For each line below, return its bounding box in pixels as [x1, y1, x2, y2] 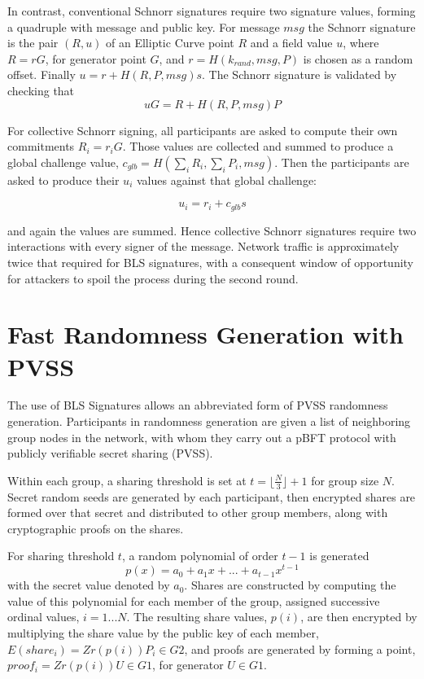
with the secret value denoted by [7, 576, 170, 594]
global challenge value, [7, 153, 119, 170]
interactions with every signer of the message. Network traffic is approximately [7, 238, 400, 255]
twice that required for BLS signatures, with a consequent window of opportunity [7, 253, 414, 270]
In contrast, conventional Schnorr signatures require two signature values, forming [7, 2, 416, 19]
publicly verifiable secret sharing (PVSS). [7, 445, 213, 462]
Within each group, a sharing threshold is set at [7, 471, 247, 488]
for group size [311, 471, 379, 488]
